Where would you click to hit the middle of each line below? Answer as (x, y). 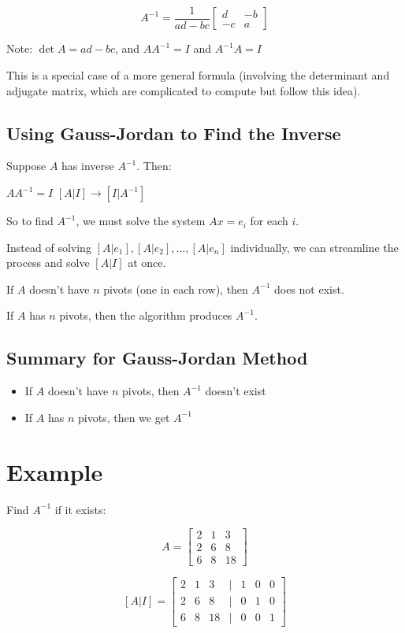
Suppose (26, 166)
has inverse (88, 166)
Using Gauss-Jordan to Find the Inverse (174, 133)
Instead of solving (49, 247)
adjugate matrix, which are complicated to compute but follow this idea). (184, 90)
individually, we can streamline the (314, 247)
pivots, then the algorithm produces (146, 315)
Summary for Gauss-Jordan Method (157, 358)
